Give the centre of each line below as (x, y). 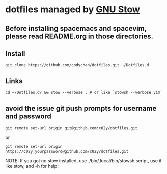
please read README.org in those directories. (79, 36)
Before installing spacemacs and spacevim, (76, 28)
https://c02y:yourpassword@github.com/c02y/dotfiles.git (67, 152)
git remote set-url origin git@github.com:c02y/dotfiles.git (72, 128)
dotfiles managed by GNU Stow (73, 9)
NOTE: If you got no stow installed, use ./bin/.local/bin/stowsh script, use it (83, 161)
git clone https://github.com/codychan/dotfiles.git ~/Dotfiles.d (77, 65)
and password (29, 116)
